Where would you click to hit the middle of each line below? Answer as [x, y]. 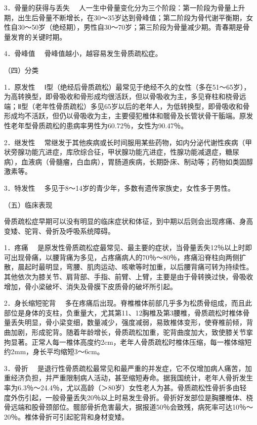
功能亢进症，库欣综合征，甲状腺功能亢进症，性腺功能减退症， [125, 152]
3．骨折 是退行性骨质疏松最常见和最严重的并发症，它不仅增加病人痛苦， [125, 368]
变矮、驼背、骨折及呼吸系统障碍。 [59, 231]
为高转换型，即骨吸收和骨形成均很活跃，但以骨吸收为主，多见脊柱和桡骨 [122, 96]
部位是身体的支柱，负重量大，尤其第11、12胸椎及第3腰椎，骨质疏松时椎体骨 [127, 312]
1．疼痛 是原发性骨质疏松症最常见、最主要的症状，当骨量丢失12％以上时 [125, 247]
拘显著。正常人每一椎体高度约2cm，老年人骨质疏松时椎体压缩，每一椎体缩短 [128, 342]
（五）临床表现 [28, 204]
